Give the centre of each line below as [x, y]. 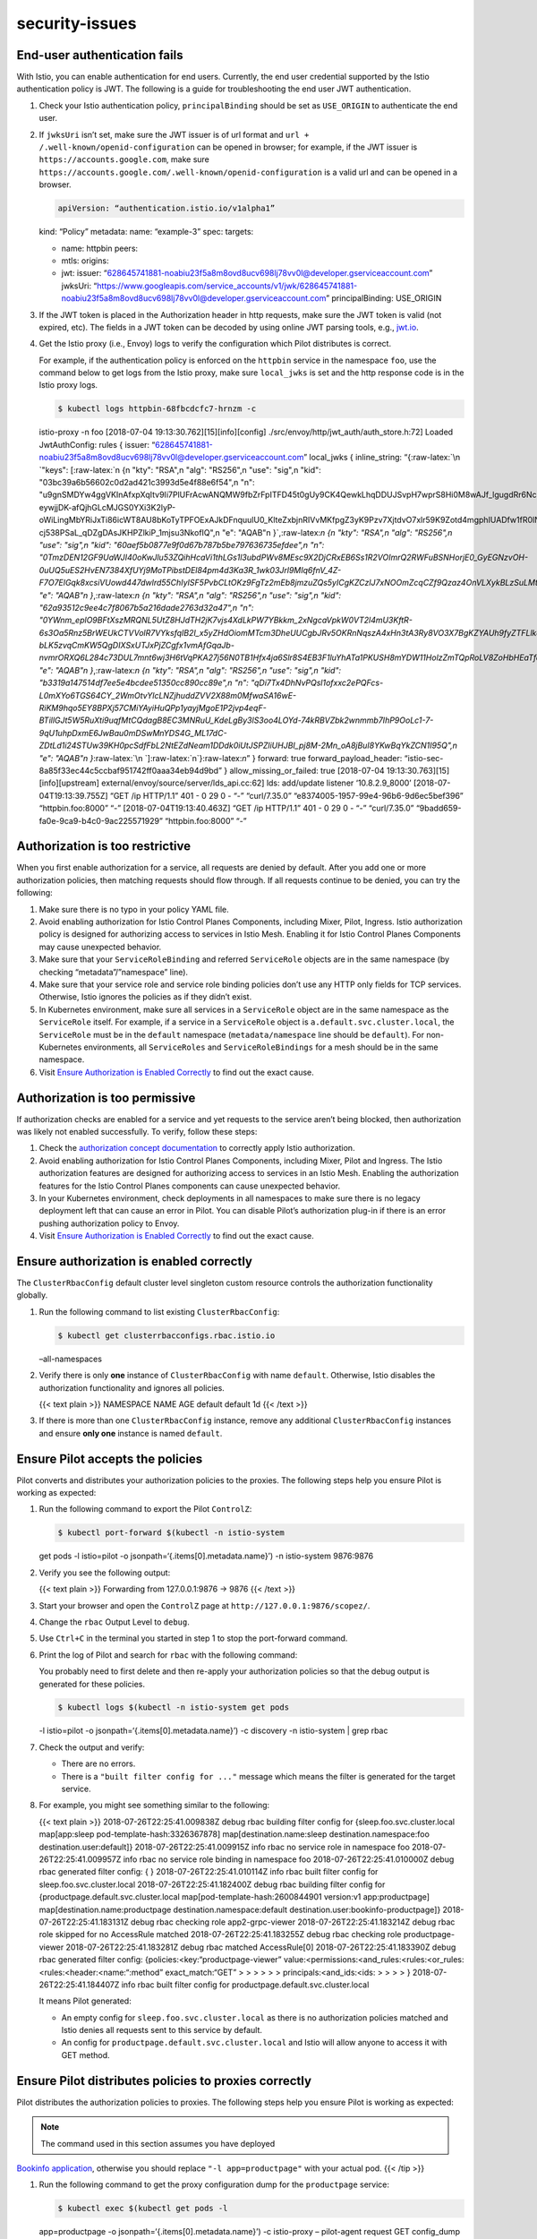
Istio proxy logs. [68, 385]
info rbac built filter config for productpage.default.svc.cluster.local [245, 1985]
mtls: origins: [85, 261]
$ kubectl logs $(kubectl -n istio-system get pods [174, 1707]
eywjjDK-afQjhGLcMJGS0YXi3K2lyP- [107, 507]
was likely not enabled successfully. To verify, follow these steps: [137, 1131]
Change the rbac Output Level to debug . [114, 1622]
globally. [32, 1295]
